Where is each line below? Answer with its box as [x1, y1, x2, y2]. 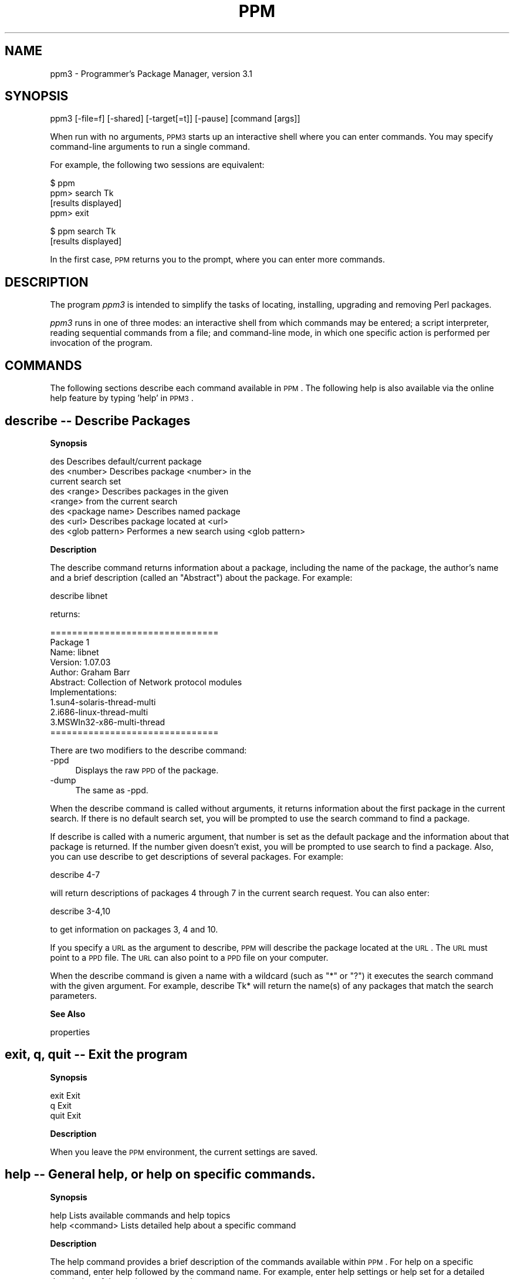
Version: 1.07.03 [50, 657, 111, 667]
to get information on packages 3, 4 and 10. [50, 924, 218, 934]
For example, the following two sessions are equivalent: [50, 160, 265, 170]
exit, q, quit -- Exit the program [5, 1047, 188, 1062]
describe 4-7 [50, 869, 100, 880]
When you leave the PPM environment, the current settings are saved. [50, 1146, 318, 1157]
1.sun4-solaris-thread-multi [50, 696, 156, 707]
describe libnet [50, 590, 108, 601]
